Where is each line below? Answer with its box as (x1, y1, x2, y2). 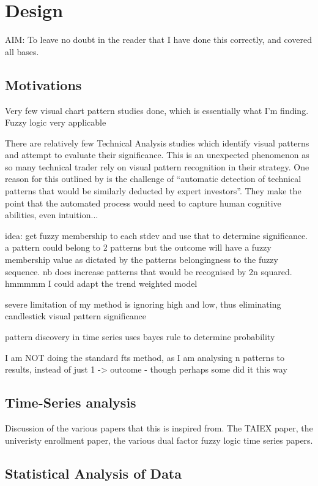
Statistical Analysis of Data (5, 463, 182, 482)
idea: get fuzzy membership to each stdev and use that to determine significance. (5, 229, 308, 241)
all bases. (5, 45, 39, 58)
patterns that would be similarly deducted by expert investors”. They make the (5, 184, 301, 197)
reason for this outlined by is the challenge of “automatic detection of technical (5, 172, 301, 185)
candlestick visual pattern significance (5, 309, 146, 322)
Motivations (5, 75, 82, 94)
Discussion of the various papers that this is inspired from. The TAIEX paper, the (5, 422, 313, 434)
